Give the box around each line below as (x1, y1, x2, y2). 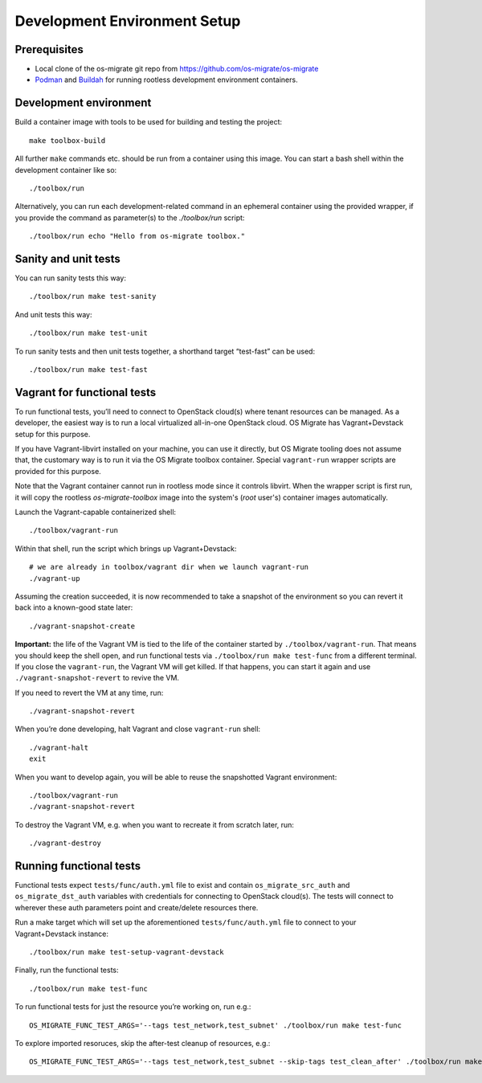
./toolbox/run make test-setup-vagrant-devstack (29, 948, 224, 957)
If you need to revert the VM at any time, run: (14, 688, 164, 697)
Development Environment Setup (14, 12, 241, 30)
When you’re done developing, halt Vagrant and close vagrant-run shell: (14, 724, 261, 734)
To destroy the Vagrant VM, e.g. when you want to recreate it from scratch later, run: (14, 819, 295, 829)
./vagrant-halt (29, 743, 89, 752)
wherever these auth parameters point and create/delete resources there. (14, 902, 259, 912)
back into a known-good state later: (14, 603, 133, 612)
